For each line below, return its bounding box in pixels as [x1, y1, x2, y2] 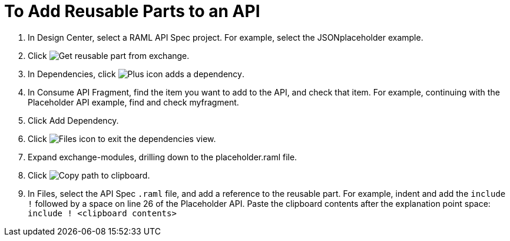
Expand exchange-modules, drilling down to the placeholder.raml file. [28, 151, 297, 162]
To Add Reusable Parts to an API [4, 1, 260, 21]
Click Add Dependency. [28, 115, 119, 126]
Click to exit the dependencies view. [28, 133, 216, 144]
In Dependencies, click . [28, 68, 245, 79]
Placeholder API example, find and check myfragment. [28, 97, 239, 107]
